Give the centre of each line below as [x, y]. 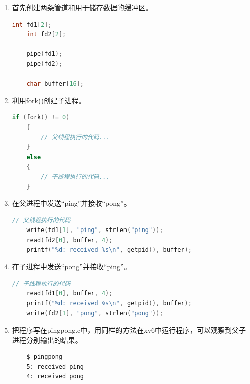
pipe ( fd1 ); [44, 54]
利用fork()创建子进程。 [49, 100]
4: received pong [55, 377]
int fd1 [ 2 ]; [32, 24]
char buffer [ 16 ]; [55, 84]
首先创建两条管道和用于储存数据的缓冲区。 [82, 7]
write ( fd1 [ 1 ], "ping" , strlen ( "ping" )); [95, 230]
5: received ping [55, 367]
